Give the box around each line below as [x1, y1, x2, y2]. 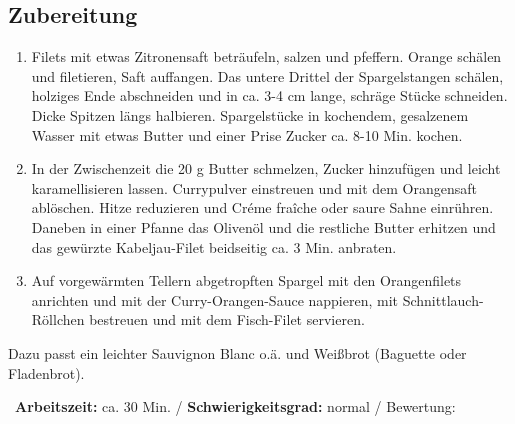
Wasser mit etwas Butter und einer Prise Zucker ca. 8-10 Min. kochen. [31, 124, 463, 145]
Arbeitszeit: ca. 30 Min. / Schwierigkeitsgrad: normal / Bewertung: [15, 396, 456, 417]
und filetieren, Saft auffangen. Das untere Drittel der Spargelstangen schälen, [31, 65, 504, 86]
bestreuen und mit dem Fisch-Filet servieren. [89, 309, 365, 330]
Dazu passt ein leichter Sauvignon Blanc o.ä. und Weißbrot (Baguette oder [8, 342, 467, 363]
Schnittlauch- [402, 289, 484, 310]
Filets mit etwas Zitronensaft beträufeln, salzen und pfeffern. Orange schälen [31, 46, 502, 67]
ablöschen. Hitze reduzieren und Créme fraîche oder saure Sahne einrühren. [31, 197, 494, 218]
